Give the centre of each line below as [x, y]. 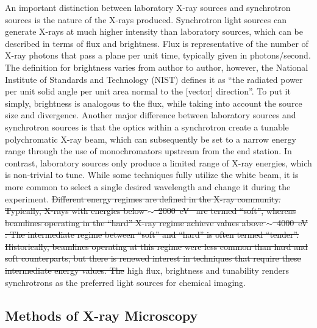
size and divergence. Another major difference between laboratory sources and [151, 115]
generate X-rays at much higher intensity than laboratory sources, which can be [154, 31]
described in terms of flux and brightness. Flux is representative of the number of [157, 43]
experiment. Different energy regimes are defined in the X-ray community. [143, 198]
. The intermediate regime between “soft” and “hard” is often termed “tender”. [152, 234]
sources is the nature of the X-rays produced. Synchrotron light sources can [146, 19]
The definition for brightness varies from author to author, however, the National [157, 67]
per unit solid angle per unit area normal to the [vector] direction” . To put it [148, 91]
